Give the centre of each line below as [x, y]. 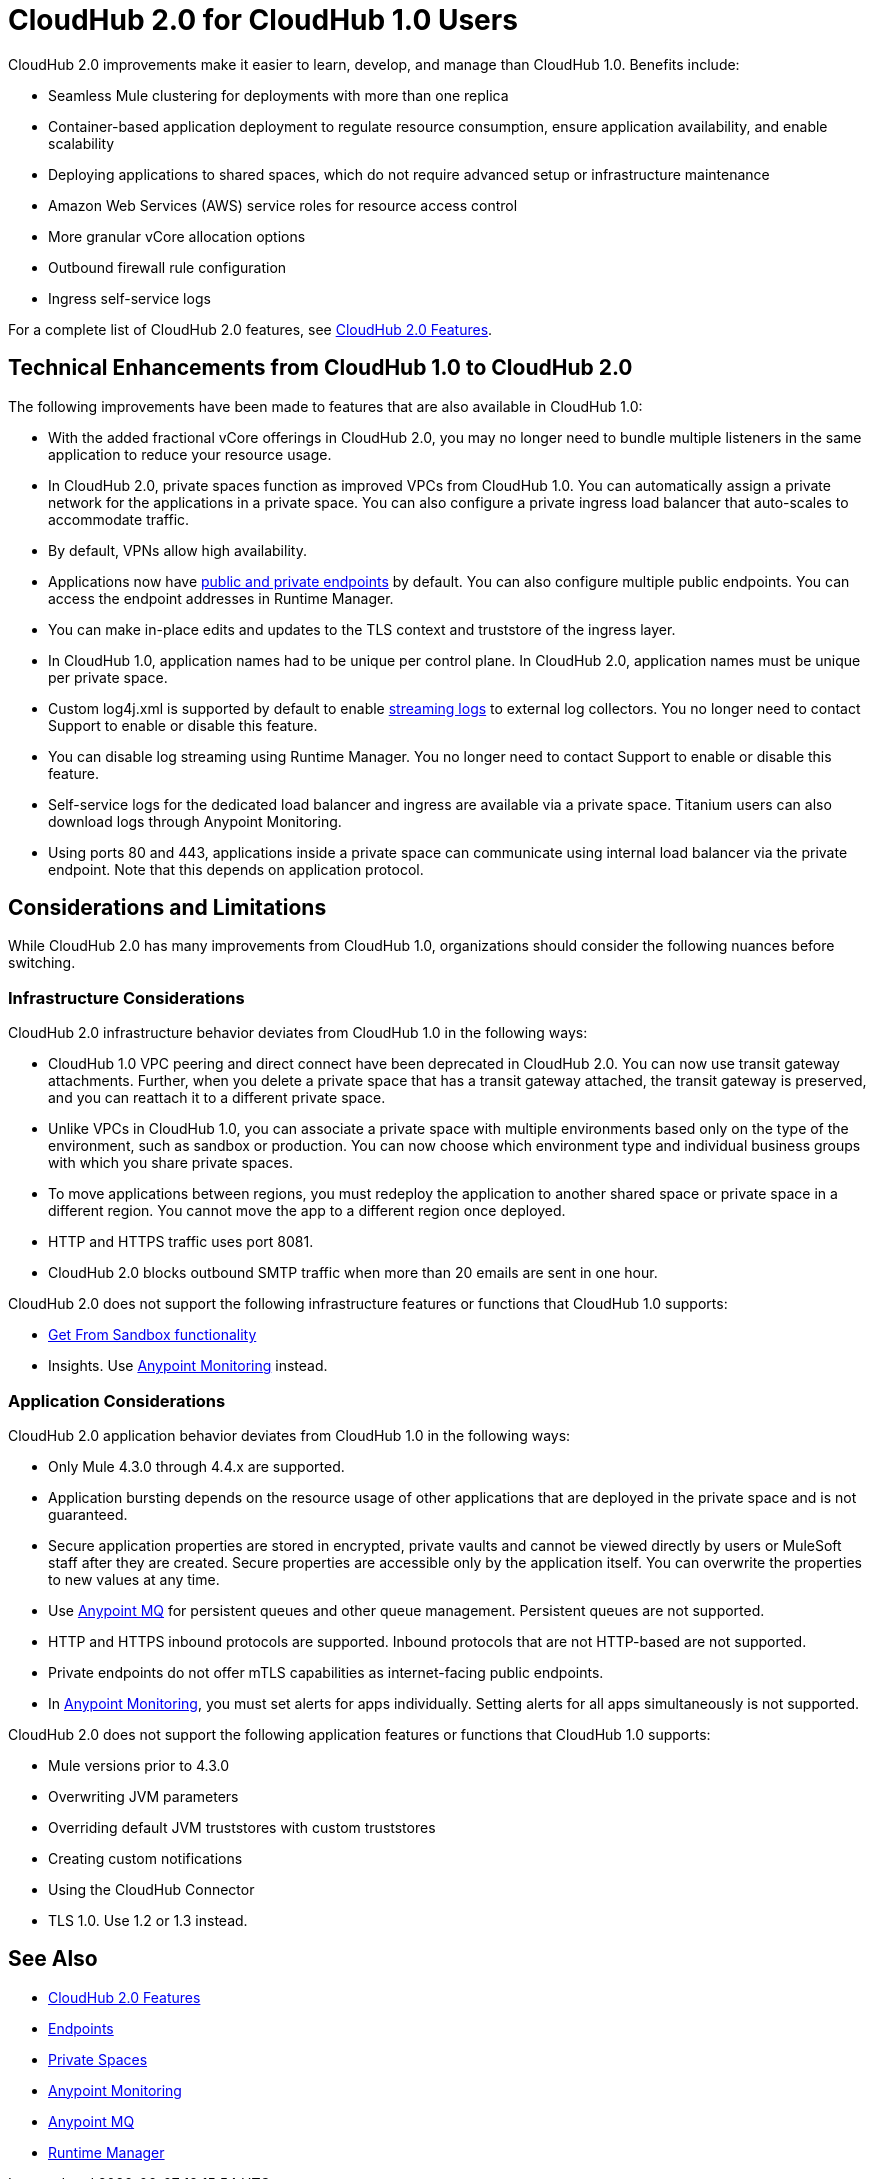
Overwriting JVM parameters [143, 1796]
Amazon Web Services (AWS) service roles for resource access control [283, 205]
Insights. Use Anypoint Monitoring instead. [188, 1366]
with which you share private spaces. [170, 1163]
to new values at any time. [134, 1579]
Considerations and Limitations [167, 908]
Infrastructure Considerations [126, 997]
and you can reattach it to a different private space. [217, 1098]
